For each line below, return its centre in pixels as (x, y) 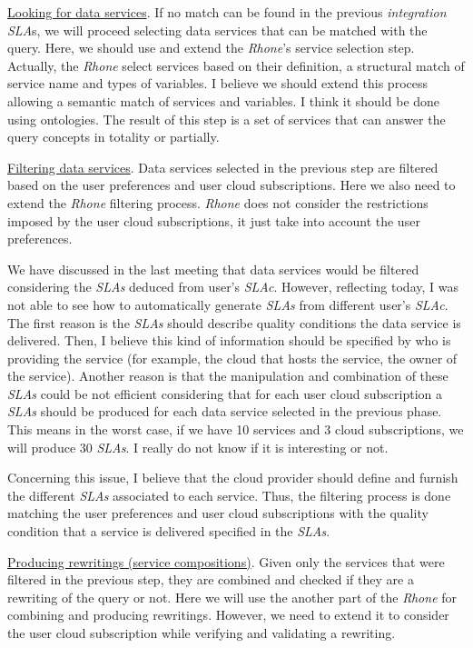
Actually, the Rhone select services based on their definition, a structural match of (236, 65)
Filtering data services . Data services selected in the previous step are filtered (223, 167)
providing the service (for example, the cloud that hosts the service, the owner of (232, 358)
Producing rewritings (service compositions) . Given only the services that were (226, 561)
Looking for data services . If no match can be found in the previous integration (227, 12)
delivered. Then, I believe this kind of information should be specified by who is (229, 340)
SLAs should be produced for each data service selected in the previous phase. (225, 411)
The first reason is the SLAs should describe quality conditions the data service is (234, 322)
